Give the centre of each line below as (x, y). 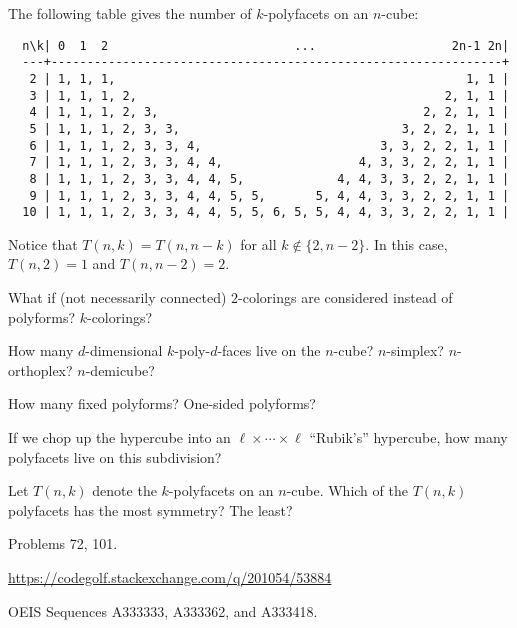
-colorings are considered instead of (345, 297)
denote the (124, 490)
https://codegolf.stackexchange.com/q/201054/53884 (170, 576)
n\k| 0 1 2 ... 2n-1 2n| (266, 45)
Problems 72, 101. (63, 543)
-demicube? (120, 369)
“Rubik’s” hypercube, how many (408, 436)
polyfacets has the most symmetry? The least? (150, 509)
